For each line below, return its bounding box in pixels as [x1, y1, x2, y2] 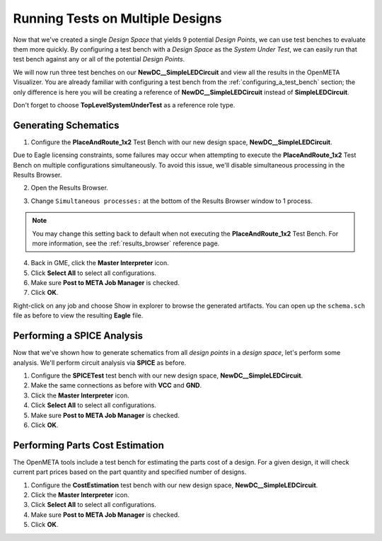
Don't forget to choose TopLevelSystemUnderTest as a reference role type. [13, 100, 236, 109]
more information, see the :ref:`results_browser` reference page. [32, 239, 220, 248]
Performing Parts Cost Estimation [13, 439, 164, 451]
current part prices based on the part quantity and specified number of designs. [13, 467, 247, 477]
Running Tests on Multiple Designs [13, 11, 222, 26]
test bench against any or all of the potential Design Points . [13, 55, 185, 64]
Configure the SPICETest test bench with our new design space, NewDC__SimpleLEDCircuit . [30, 371, 303, 380]
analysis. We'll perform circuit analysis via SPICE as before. [13, 358, 187, 367]
